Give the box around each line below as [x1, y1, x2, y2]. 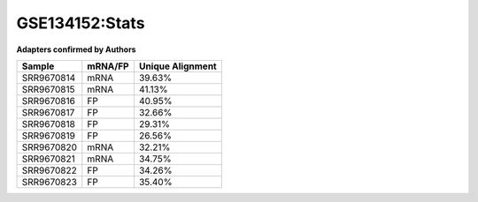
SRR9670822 [21, 164, 77, 176]
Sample [21, 60, 55, 72]
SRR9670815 [21, 83, 75, 95]
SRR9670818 [21, 117, 75, 130]
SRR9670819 [21, 129, 75, 141]
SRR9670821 [21, 153, 75, 165]
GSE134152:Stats [16, 13, 145, 33]
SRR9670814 [21, 71, 76, 84]
